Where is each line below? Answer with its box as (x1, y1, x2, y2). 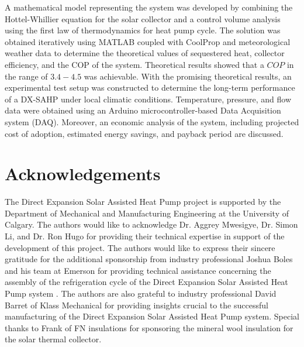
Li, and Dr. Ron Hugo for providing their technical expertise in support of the (5, 230, 285, 242)
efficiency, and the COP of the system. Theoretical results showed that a (5, 58, 264, 70)
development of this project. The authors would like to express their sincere (5, 241, 275, 253)
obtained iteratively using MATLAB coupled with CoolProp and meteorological (5, 35, 291, 47)
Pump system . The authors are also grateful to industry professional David (5, 287, 277, 299)
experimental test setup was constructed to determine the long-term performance (5, 81, 295, 94)
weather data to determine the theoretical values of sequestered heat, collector (5, 47, 285, 59)
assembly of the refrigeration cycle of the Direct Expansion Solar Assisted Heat (5, 276, 288, 288)
